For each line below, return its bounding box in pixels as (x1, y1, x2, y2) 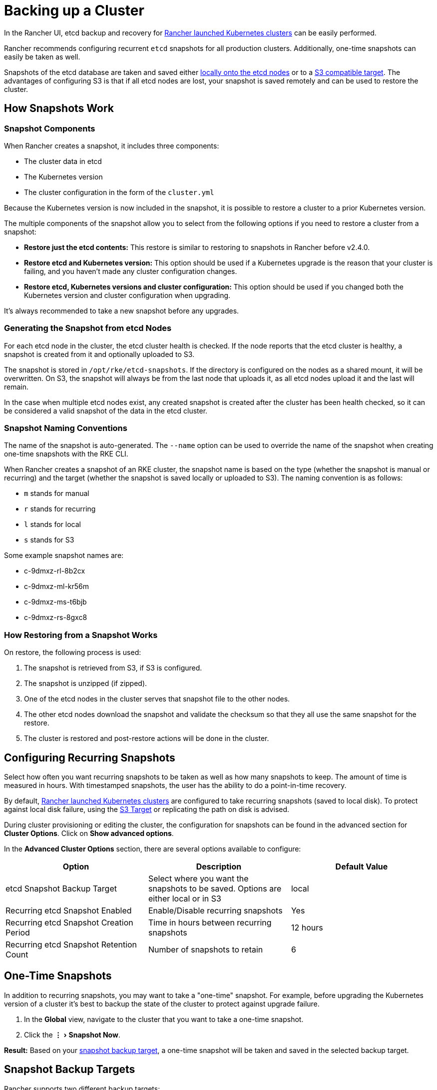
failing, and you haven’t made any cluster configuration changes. (24, 266, 237, 275)
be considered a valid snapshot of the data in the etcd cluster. (4, 406, 208, 415)
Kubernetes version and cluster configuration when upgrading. (24, 290, 231, 299)
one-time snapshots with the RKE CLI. (4, 449, 128, 458)
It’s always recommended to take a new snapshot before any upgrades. (4, 306, 239, 315)
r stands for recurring (24, 504, 96, 513)
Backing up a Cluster (4, 2, 144, 19)
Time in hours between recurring (148, 917, 272, 928)
